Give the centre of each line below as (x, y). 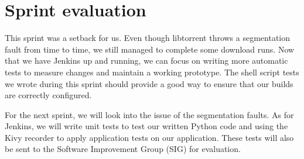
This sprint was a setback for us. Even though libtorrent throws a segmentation (148, 38)
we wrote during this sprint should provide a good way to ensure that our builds (149, 83)
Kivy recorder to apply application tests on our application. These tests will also (149, 137)
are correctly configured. (48, 95)
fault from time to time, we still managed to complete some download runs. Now (150, 49)
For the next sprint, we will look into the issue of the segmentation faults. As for (149, 114)
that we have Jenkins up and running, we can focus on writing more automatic (146, 61)
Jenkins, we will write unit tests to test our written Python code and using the (146, 126)
